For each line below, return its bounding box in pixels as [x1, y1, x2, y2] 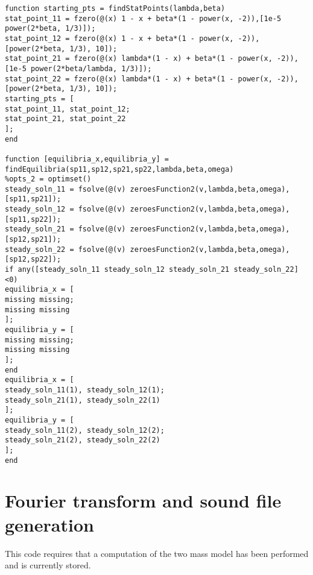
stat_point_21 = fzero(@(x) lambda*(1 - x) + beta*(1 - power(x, [5, 54, 273, 63]
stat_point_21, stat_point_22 [5, 115, 126, 124]
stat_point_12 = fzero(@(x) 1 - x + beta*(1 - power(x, [5, 34, 234, 43]
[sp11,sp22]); [5, 215, 62, 224]
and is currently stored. [5, 559, 91, 571]
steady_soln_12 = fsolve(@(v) [5, 205, 126, 214]
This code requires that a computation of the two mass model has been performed [5, 547, 309, 559]
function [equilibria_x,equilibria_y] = [5, 154, 169, 163]
